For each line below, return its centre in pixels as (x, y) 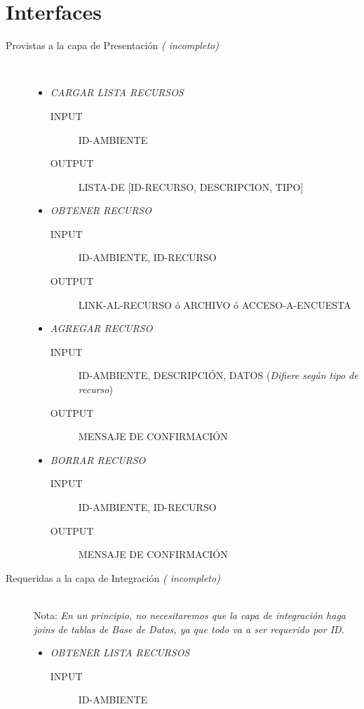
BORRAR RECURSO (98, 459)
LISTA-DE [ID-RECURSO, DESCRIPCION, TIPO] (191, 186)
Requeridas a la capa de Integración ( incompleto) (113, 577)
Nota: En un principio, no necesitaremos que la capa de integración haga (190, 615)
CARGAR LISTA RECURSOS (117, 92)
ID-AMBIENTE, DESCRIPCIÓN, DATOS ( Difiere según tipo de (218, 375)
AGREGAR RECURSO (101, 328)
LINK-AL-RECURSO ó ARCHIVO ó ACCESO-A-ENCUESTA (215, 304)
